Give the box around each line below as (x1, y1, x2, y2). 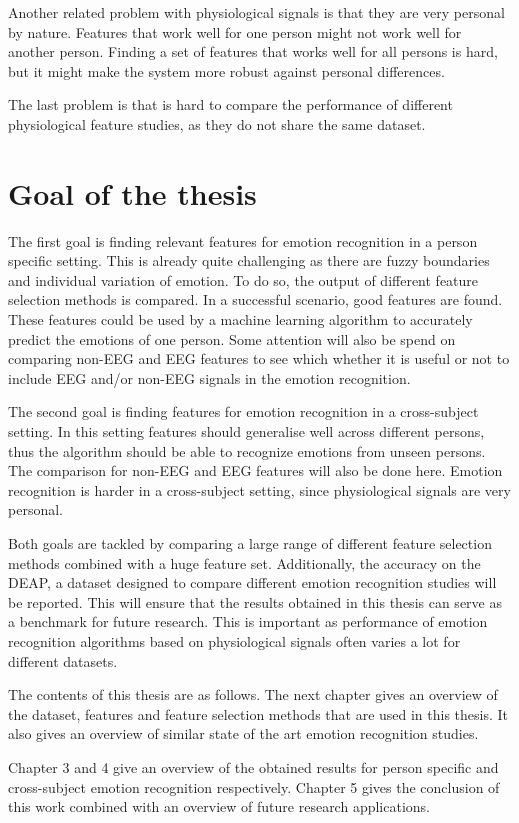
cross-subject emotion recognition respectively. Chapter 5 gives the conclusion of (8, 776, 500, 797)
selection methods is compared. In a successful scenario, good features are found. (8, 289, 503, 310)
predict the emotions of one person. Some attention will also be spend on (8, 328, 456, 349)
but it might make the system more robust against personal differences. (8, 60, 445, 81)
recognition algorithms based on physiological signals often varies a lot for (8, 630, 461, 651)
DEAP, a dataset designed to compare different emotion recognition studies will (8, 572, 497, 593)
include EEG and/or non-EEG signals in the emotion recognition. (8, 367, 411, 388)
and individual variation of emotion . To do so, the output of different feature (8, 269, 479, 290)
